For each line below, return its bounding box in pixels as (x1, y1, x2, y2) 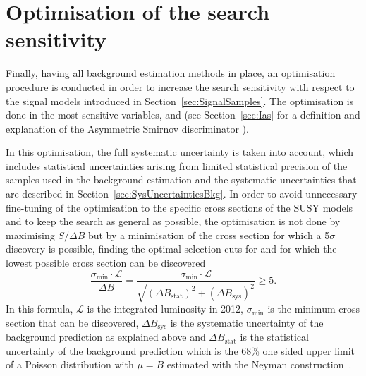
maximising (6, 227, 55, 242)
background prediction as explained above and (6, 329, 206, 344)
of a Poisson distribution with (6, 357, 134, 372)
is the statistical (240, 329, 309, 344)
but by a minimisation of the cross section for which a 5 (87, 227, 330, 242)
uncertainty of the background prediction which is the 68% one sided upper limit (6, 343, 355, 358)
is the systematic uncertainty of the (170, 315, 324, 329)
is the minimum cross (267, 301, 360, 316)
